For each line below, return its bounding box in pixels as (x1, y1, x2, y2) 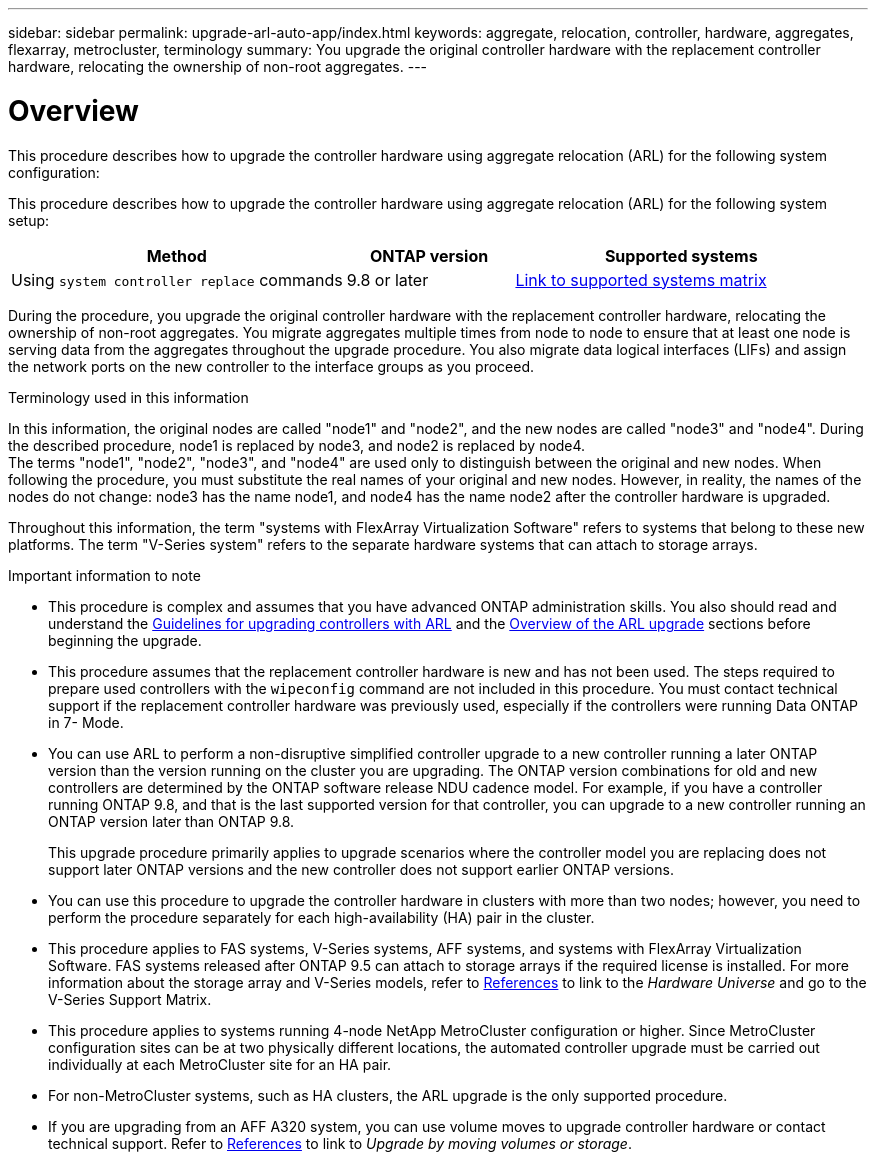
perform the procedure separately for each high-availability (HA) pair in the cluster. (48, 908, 595, 926)
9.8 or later (346, 269, 429, 290)
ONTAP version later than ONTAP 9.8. (48, 812, 295, 830)
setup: (8, 211, 50, 229)
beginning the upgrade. (48, 631, 202, 649)
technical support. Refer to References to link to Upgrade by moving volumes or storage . (48, 1134, 632, 1152)
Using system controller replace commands (11, 269, 343, 290)
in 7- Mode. (48, 713, 124, 731)
